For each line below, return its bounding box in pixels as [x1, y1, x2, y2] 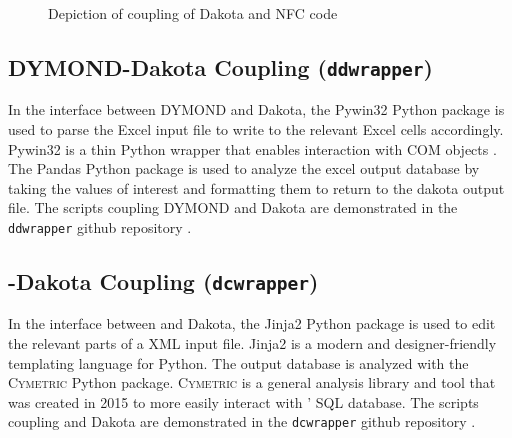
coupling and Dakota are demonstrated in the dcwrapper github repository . [8, 411, 476, 432]
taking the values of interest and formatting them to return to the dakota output [8, 177, 505, 198]
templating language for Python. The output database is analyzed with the [8, 352, 469, 373]
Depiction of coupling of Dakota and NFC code [48, 3, 338, 23]
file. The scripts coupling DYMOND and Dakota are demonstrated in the [8, 197, 458, 218]
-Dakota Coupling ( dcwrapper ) [8, 265, 319, 296]
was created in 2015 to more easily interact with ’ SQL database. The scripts [8, 391, 479, 412]
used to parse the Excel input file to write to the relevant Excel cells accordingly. [8, 118, 504, 139]
